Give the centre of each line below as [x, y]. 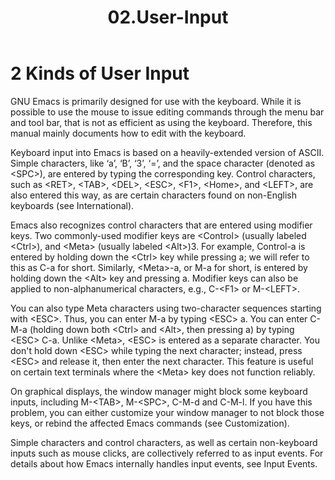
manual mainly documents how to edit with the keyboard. [128, 133]
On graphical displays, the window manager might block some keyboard [159, 391]
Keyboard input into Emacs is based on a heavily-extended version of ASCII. [167, 152]
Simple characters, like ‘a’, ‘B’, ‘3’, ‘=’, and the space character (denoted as [163, 163]
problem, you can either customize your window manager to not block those [167, 412]
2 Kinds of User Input [100, 73]
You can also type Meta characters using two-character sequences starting [166, 308]
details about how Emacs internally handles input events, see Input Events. [164, 463]
